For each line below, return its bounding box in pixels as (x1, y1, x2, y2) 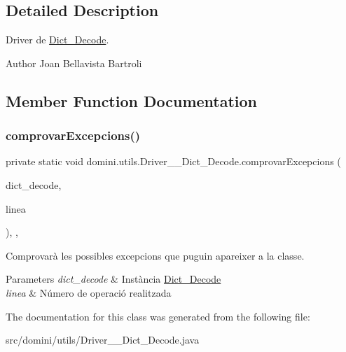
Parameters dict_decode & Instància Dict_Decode (6, 272, 221, 286)
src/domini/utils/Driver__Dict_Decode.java (6, 332, 200, 347)
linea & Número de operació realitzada (6, 285, 172, 300)
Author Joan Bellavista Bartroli (6, 55, 142, 70)
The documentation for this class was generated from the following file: (6, 309, 310, 323)
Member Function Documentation (6, 90, 258, 111)
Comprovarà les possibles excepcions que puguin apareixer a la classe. (6, 248, 305, 262)
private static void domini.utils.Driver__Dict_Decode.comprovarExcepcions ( (6, 154, 341, 169)
